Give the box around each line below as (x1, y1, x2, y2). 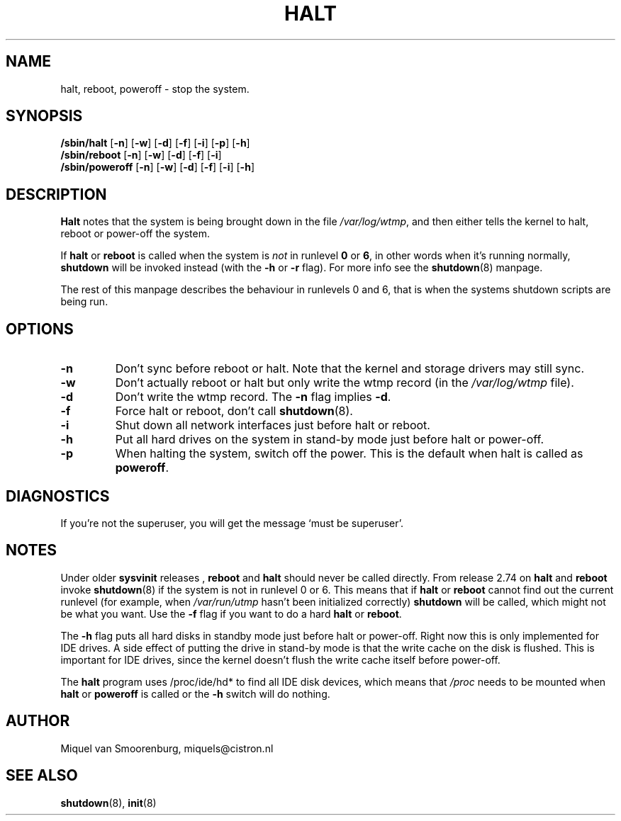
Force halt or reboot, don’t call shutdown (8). (115, 404, 353, 419)
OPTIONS (6, 319, 74, 338)
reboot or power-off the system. (60, 227, 210, 240)
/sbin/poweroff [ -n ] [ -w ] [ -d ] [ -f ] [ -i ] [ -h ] (60, 161, 254, 174)
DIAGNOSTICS (6, 487, 110, 505)
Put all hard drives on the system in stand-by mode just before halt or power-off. (115, 432, 544, 447)
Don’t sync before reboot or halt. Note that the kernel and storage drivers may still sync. (115, 361, 585, 376)
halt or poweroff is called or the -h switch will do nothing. (60, 687, 330, 700)
